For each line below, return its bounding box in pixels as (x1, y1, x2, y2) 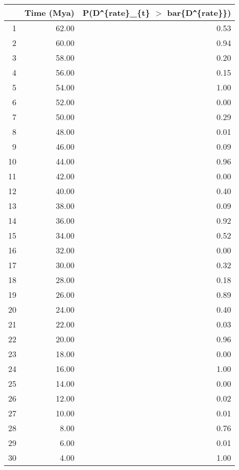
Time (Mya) (25, 7, 75, 18)
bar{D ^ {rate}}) (167, 7, 231, 18)
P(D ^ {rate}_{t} (82, 7, 150, 18)
